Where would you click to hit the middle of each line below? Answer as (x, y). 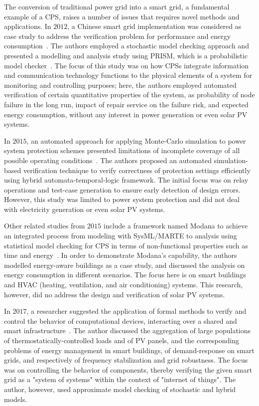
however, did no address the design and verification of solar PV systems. (115, 294)
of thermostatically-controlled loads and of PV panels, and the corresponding (122, 340)
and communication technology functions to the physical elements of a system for (128, 75)
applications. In (28, 26)
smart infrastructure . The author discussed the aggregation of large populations (128, 330)
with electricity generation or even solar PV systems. (85, 209)
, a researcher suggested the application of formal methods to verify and (136, 311)
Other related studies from (45, 226)
